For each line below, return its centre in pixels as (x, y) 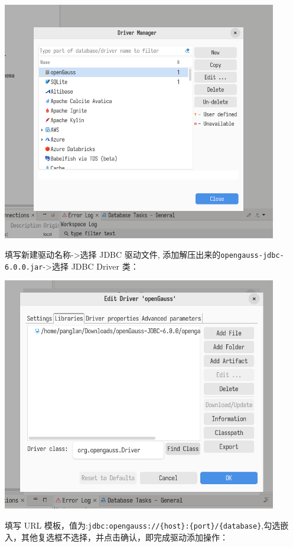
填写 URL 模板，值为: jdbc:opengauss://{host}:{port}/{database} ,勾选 (143, 525)
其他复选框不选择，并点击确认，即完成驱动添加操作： (124, 537)
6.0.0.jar (24, 267)
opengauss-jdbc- (252, 256)
